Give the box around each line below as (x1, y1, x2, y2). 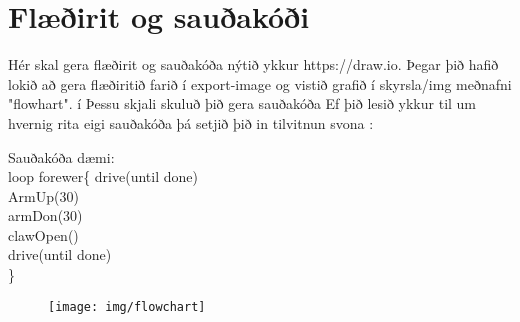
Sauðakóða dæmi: (8, 146, 115, 167)
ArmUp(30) (8, 185, 79, 206)
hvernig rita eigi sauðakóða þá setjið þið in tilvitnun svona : (8, 112, 374, 133)
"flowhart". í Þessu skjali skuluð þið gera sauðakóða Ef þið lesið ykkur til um (8, 93, 477, 114)
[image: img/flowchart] (48, 299, 206, 314)
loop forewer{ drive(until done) (8, 166, 198, 187)
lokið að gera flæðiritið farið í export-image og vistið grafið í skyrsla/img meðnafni (8, 73, 512, 94)
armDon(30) (8, 205, 83, 226)
